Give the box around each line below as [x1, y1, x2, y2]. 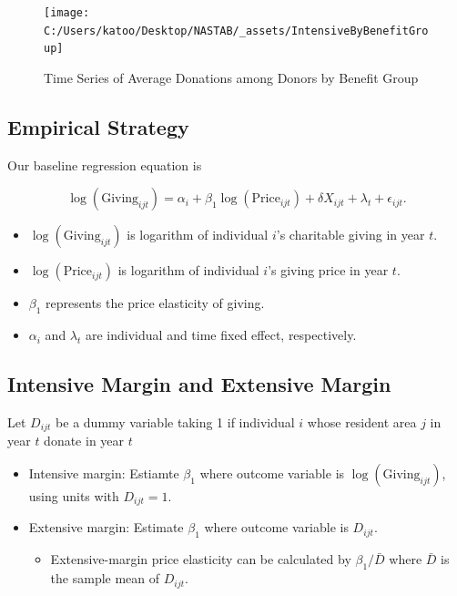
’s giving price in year [268, 261, 389, 280]
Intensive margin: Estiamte [28, 464, 179, 482]
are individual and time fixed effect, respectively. [86, 325, 357, 344]
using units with [28, 487, 119, 505]
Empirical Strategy [7, 112, 189, 140]
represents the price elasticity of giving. [46, 293, 265, 313]
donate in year [44, 431, 125, 450]
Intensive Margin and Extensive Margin [7, 370, 391, 398]
